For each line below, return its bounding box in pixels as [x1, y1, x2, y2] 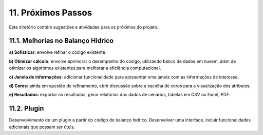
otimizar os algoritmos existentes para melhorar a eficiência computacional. [9, 65, 161, 71]
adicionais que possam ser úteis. [9, 124, 75, 130]
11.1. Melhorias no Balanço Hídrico [9, 37, 114, 45]
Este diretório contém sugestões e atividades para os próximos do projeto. [9, 24, 159, 30]
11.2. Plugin [9, 105, 44, 113]
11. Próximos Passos [9, 7, 92, 18]
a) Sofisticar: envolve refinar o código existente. [9, 49, 107, 55]
